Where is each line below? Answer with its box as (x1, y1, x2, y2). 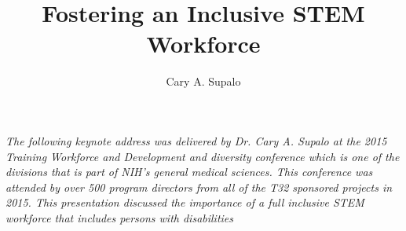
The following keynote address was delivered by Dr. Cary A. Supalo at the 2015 (5, 132, 387, 148)
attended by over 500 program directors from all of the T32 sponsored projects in (5, 178, 393, 195)
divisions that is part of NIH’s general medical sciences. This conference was (5, 163, 373, 180)
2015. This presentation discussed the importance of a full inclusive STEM (5, 194, 364, 211)
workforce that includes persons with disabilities (5, 209, 234, 225)
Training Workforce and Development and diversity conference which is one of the (5, 148, 400, 164)
